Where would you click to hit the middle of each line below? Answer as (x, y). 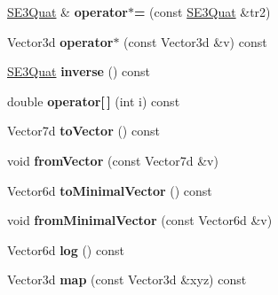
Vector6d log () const (66, 249)
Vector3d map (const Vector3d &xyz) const (127, 279)
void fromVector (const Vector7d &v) (113, 160)
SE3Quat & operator (68, 12)
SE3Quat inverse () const (79, 71)
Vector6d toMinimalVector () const (110, 190)
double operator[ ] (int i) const (94, 101)
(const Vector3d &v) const (195, 41)
